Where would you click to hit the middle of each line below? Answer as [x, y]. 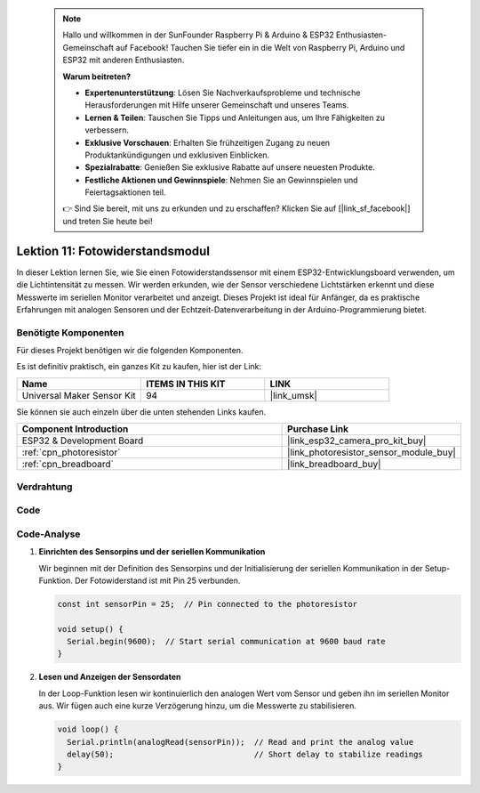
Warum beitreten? [97, 77]
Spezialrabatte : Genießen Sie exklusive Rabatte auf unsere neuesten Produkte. [230, 167]
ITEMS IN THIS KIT [185, 384]
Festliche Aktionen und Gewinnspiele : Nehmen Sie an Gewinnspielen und [222, 180]
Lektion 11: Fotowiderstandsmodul [113, 251]
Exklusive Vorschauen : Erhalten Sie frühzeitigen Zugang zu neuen [208, 142]
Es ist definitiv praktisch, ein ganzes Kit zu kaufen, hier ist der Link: [139, 367]
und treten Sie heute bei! [108, 221]
